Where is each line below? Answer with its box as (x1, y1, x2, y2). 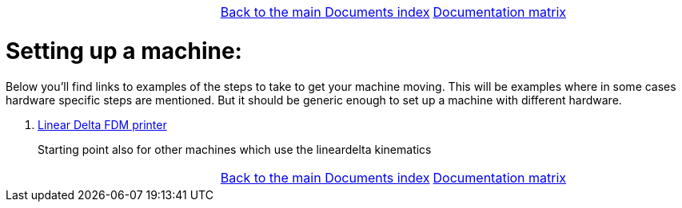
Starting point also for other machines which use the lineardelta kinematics (38, 142, 432, 156)
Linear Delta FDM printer (38, 117, 167, 131)
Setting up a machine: (6, 37, 242, 65)
